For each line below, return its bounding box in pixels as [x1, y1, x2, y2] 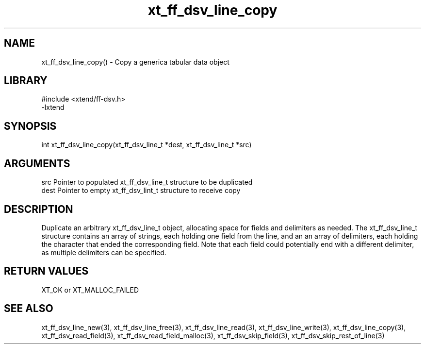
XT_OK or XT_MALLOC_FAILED [41, 285, 139, 294]
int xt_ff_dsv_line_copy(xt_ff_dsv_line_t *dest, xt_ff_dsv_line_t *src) [41, 140, 252, 149]
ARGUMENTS [4, 157, 70, 170]
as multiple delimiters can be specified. [41, 248, 166, 257]
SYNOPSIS [4, 120, 57, 132]
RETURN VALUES [4, 265, 89, 278]
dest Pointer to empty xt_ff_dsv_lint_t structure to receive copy [41, 186, 241, 195]
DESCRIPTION [4, 203, 73, 215]
